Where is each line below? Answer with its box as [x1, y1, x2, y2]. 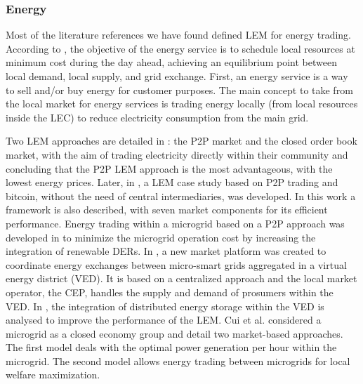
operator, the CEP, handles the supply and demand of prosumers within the [6, 284, 334, 299]
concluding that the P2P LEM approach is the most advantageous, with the [6, 161, 333, 176]
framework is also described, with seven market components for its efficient [6, 202, 328, 217]
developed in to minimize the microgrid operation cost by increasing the [6, 230, 316, 244]
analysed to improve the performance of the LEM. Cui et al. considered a [6, 312, 322, 327]
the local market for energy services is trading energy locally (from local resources [6, 96, 358, 111]
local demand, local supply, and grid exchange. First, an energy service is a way [6, 69, 348, 83]
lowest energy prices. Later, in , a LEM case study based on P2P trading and [6, 175, 338, 190]
